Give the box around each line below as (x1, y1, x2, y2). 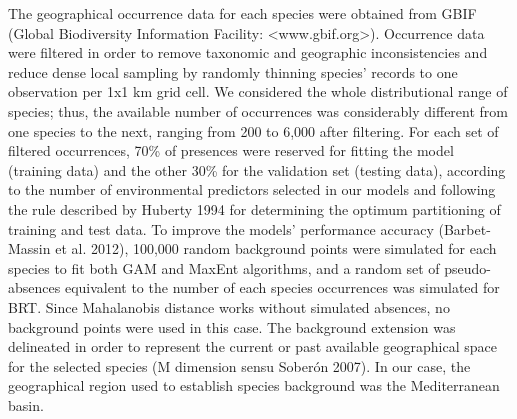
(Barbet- (438, 218, 491, 239)
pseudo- (444, 257, 491, 278)
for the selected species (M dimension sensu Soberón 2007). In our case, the (8, 355, 471, 376)
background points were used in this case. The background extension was (8, 316, 456, 337)
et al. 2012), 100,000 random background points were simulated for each (55, 238, 497, 259)
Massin (8, 238, 51, 259)
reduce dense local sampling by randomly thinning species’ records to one (8, 61, 458, 82)
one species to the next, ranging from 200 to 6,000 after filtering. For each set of (8, 120, 499, 141)
